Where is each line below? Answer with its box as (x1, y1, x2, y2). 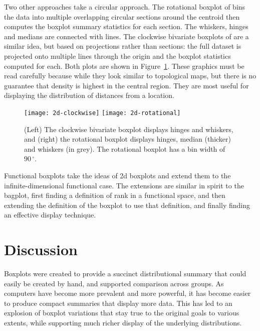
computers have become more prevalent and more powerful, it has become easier (4, 288, 251, 298)
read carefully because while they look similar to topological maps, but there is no (4, 70, 256, 81)
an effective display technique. (4, 209, 96, 220)
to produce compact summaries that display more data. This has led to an (4, 297, 232, 308)
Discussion (4, 239, 78, 260)
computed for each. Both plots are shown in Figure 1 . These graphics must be (4, 60, 244, 71)
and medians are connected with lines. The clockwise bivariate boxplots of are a (4, 31, 249, 41)
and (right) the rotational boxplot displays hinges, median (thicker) (24, 134, 231, 144)
